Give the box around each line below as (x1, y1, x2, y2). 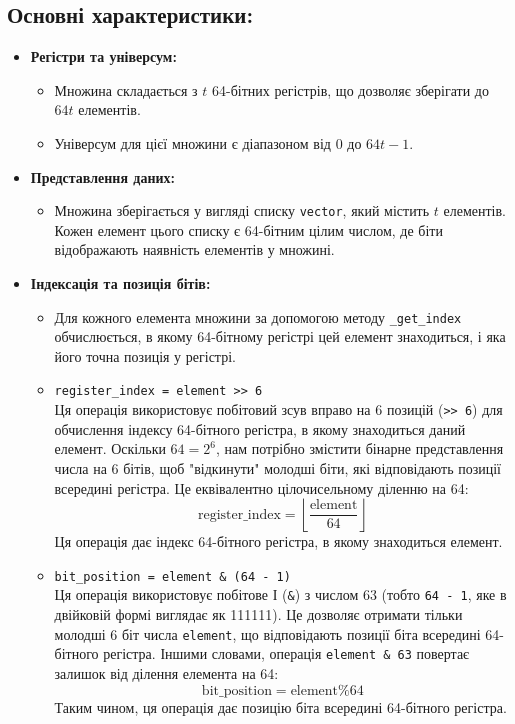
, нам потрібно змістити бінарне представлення (215, 438, 504, 459)
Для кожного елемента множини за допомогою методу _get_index (54, 306, 462, 327)
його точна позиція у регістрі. (54, 345, 236, 366)
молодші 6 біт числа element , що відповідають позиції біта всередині (54, 623, 481, 644)
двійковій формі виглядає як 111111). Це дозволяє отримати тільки (54, 604, 463, 625)
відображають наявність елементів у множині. (54, 239, 335, 260)
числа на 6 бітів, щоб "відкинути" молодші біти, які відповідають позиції (54, 457, 501, 478)
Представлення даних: (30, 166, 176, 187)
